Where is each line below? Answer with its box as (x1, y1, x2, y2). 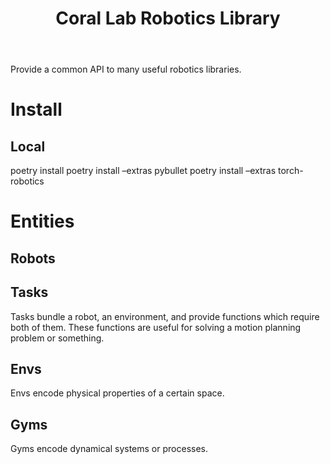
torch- (278, 165, 304, 177)
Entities (10, 210, 75, 233)
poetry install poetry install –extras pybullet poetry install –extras (10, 165, 277, 177)
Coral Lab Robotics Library (55, 7, 281, 30)
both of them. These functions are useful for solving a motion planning (10, 321, 302, 333)
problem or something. (10, 332, 105, 344)
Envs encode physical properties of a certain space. (10, 387, 225, 399)
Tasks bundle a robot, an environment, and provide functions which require (10, 310, 320, 322)
